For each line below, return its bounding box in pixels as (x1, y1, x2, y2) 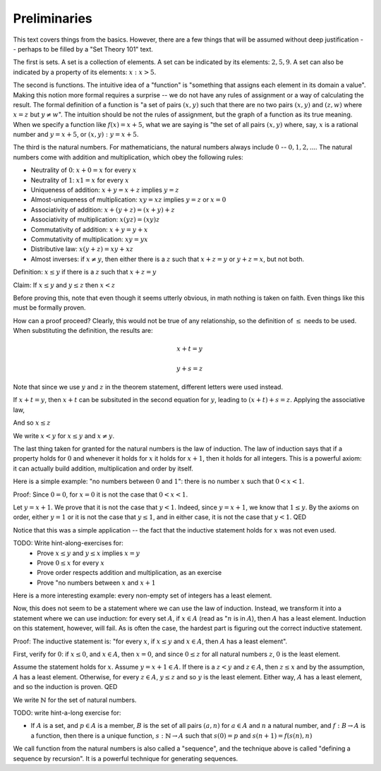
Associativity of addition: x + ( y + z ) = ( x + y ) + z (30, 205, 176, 214)
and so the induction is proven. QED (13, 683, 118, 691)
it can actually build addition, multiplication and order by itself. (13, 464, 193, 473)
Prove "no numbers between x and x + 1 (37, 578, 156, 587)
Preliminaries (13, 11, 93, 26)
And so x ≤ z (13, 418, 51, 427)
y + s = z (176, 364, 203, 372)
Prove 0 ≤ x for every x (37, 558, 105, 567)
